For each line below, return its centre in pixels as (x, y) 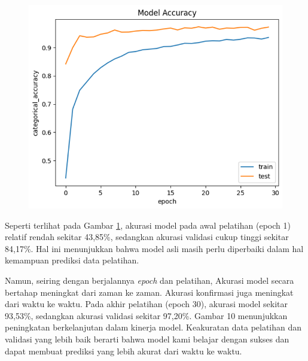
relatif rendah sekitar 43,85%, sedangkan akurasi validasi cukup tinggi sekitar (147, 237)
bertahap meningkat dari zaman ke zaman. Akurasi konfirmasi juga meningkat (149, 292)
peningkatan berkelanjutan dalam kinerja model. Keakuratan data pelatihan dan (153, 327)
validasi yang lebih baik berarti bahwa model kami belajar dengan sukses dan (147, 339)
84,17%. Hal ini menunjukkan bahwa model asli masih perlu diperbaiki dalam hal (154, 248)
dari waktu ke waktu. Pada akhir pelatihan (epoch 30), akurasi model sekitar (147, 304)
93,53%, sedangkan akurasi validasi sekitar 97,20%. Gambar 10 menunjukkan (146, 315)
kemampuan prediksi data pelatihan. (72, 260)
